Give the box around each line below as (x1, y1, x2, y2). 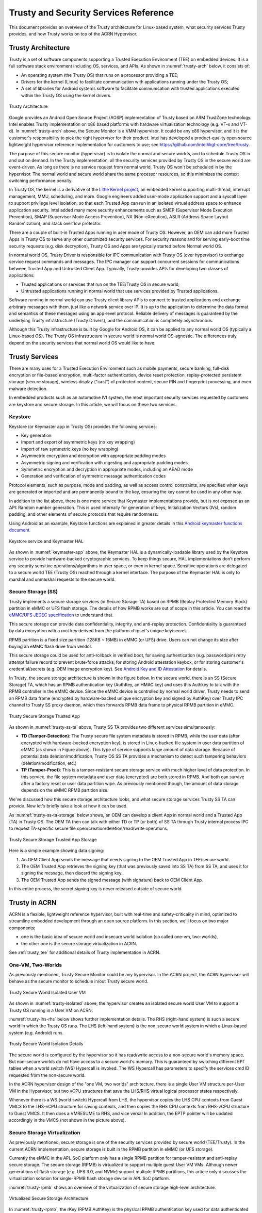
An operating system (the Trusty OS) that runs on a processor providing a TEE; (21, 72, 179, 78)
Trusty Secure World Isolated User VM (9, 989, 86, 995)
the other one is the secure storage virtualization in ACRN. (21, 940, 138, 946)
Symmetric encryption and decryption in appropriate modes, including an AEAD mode (21, 466, 193, 473)
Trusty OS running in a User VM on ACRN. (9, 1007, 93, 1013)
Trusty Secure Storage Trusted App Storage (9, 836, 97, 842)
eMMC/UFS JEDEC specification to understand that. (9, 612, 114, 618)
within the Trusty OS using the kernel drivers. (21, 92, 112, 98)
